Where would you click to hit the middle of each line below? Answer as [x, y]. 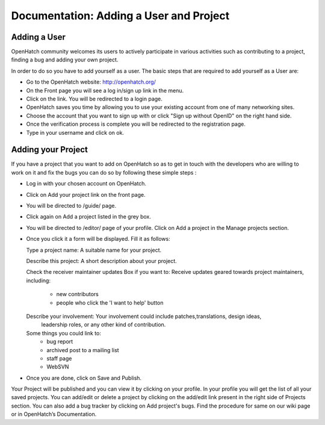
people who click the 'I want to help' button [110, 302]
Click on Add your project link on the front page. [86, 194]
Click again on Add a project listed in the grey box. [89, 217]
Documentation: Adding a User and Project [120, 16]
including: [39, 281]
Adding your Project [50, 150]
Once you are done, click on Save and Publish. [84, 378]
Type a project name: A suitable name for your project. [94, 250]
